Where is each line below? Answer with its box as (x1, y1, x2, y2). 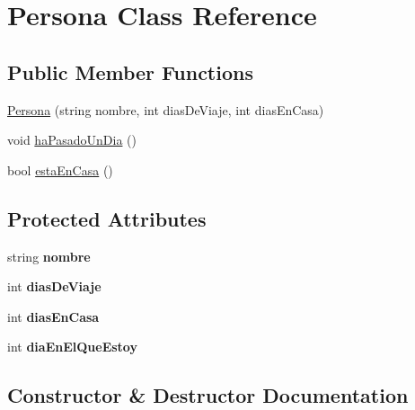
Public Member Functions (7, 58, 253, 85)
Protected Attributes (7, 204, 207, 232)
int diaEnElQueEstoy (7, 337, 137, 356)
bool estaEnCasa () (7, 160, 113, 179)
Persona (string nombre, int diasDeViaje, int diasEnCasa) (7, 100, 324, 119)
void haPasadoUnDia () (7, 130, 137, 149)
